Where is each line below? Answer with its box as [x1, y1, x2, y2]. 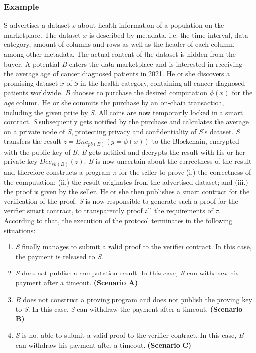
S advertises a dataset [4, 20, 70, 30]
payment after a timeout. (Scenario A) [15, 277, 138, 287]
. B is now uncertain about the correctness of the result [84, 156, 252, 166]
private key [4, 156, 37, 166]
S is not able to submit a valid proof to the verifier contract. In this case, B [15, 330, 244, 340]
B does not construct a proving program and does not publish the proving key [15, 294, 252, 304]
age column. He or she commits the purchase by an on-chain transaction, [4, 97, 224, 107]
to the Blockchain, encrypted [152, 136, 239, 146]
